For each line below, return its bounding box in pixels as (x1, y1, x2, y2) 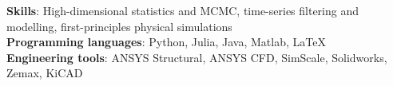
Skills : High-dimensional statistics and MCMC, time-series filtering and (6, 2, 359, 18)
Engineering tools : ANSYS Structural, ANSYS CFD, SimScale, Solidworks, (6, 49, 387, 65)
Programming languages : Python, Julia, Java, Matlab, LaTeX (6, 33, 326, 50)
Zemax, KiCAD (6, 64, 83, 81)
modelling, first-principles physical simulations (6, 18, 232, 34)
